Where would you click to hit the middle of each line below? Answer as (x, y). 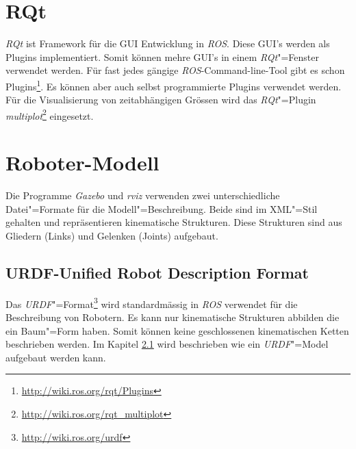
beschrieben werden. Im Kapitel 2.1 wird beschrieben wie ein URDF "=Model (167, 344)
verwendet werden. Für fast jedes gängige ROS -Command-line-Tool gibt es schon (175, 70)
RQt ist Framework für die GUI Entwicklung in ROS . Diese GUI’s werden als (168, 43)
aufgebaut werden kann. (56, 357)
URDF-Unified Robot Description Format (157, 272)
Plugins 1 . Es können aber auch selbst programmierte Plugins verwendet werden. (174, 85)
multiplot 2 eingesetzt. (50, 114)
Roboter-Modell (82, 163)
